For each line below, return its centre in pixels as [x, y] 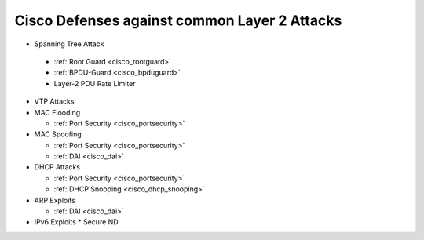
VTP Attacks [54, 101]
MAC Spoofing [58, 134]
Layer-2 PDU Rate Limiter [95, 83]
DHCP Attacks [57, 167]
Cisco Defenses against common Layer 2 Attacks [178, 20]
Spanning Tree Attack [69, 44]
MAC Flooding [57, 112]
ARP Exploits [55, 200]
